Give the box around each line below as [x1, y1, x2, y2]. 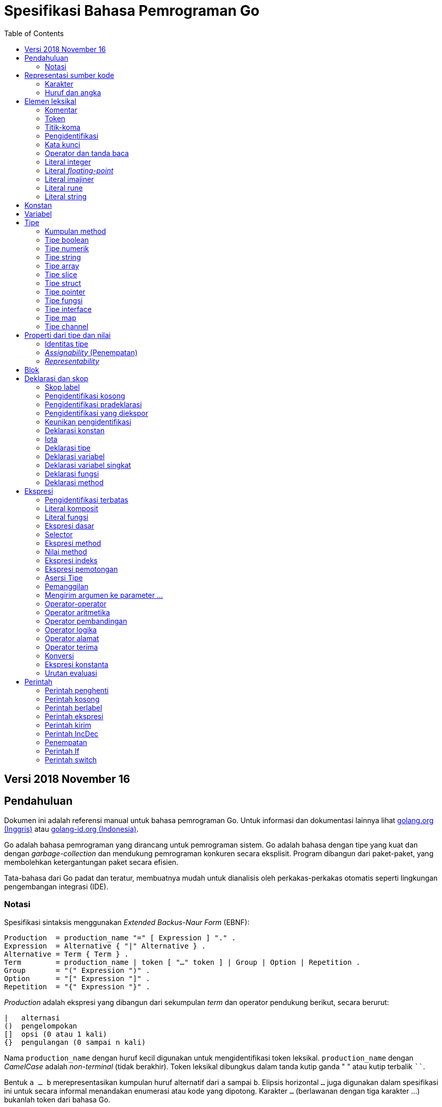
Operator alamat [45, 634, 99, 643]
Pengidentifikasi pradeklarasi [45, 400, 142, 409]
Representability [45, 356, 99, 365]
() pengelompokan [4, 1021, 77, 1030]
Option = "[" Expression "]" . [4, 974, 150, 983]
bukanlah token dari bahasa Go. [4, 1095, 110, 1104]
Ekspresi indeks [45, 556, 98, 565]
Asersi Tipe [45, 573, 83, 582]
